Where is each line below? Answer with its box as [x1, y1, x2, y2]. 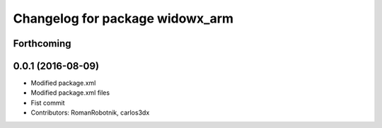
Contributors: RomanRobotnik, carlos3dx [30, 108, 150, 117]
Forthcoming [13, 37, 71, 50]
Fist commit [30, 98, 65, 107]
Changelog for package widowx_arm [13, 11, 233, 26]
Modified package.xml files [30, 88, 110, 97]
